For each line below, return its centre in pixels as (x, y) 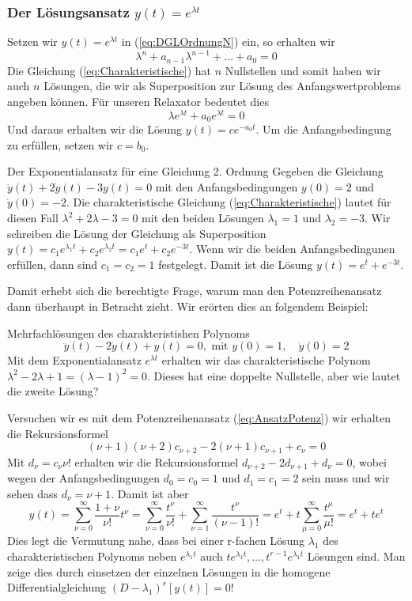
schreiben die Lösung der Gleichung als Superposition (137, 233)
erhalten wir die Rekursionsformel (157, 461)
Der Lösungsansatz (68, 11)
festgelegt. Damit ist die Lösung (236, 264)
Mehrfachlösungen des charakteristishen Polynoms (129, 333)
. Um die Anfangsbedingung (323, 129)
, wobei (369, 461)
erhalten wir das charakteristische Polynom (266, 360)
